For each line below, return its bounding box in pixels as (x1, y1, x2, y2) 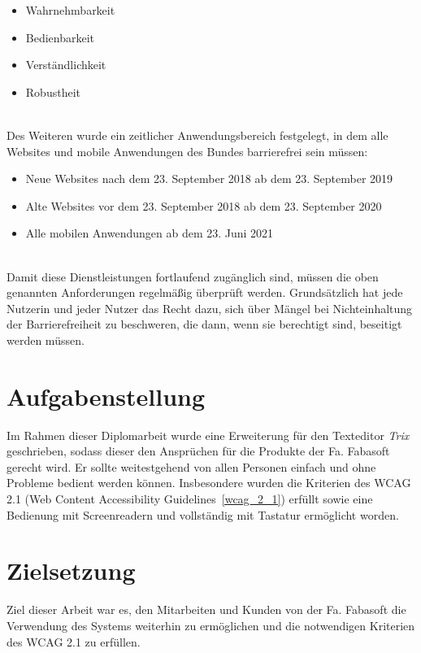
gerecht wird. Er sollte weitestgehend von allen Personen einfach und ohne (7, 458, 376, 475)
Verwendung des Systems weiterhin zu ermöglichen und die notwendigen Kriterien (7, 616, 415, 633)
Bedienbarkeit (25, 28, 95, 46)
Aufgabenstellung (7, 379, 206, 412)
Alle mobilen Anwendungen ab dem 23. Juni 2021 (25, 224, 274, 242)
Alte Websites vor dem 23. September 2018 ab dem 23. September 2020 (25, 197, 382, 214)
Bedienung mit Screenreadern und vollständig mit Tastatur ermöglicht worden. (7, 506, 399, 523)
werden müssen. (7, 331, 85, 348)
